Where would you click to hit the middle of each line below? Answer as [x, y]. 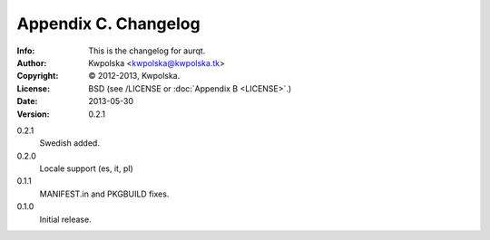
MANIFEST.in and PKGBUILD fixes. [104, 194]
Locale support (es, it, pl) [86, 168]
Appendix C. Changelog [108, 24]
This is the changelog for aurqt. [147, 51]
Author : [32, 62]
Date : [27, 101]
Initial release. [65, 219]
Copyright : [38, 76]
